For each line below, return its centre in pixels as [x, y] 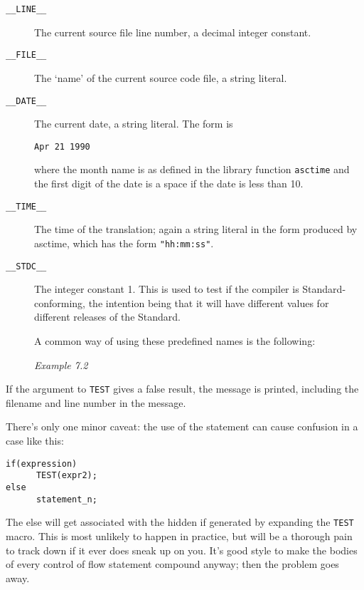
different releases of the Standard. [107, 317]
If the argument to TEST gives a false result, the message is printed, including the [182, 389]
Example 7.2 [61, 364]
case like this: [35, 441]
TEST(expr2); [66, 476]
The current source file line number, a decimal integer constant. [173, 32]
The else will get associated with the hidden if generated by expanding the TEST [180, 522]
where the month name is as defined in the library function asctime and [192, 169]
